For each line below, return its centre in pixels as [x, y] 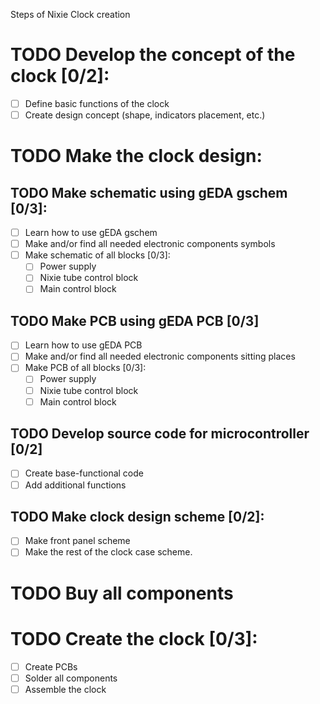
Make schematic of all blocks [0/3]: [97, 255]
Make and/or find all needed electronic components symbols [150, 244]
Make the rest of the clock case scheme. [108, 552]
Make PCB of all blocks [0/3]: [85, 368]
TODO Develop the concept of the [153, 55]
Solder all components [71, 678]
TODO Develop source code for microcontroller [160, 434]
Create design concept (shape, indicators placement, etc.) [145, 115]
